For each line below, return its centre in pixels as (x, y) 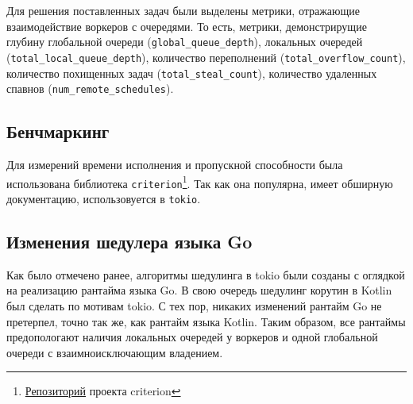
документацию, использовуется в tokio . (104, 198)
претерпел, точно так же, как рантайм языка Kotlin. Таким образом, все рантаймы (206, 321)
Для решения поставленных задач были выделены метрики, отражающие (183, 10)
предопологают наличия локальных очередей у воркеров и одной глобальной (192, 337)
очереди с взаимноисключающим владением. (115, 352)
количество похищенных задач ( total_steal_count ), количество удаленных (192, 73)
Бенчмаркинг (58, 131)
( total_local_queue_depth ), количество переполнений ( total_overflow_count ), (206, 57)
